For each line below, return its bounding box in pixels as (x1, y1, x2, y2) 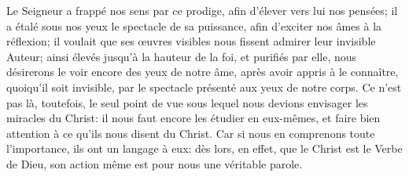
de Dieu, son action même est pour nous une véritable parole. (6, 155, 303, 172)
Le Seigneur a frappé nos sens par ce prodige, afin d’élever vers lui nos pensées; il (6, 2, 398, 18)
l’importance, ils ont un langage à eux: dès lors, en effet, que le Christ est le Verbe (6, 140, 403, 157)
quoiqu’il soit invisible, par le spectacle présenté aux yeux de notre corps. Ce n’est (6, 78, 402, 95)
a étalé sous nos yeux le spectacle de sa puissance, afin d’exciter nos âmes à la (6, 17, 382, 34)
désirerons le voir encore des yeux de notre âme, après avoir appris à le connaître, (6, 63, 399, 80)
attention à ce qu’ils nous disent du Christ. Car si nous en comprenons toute (6, 125, 375, 141)
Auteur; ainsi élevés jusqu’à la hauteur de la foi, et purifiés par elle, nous (6, 48, 357, 64)
